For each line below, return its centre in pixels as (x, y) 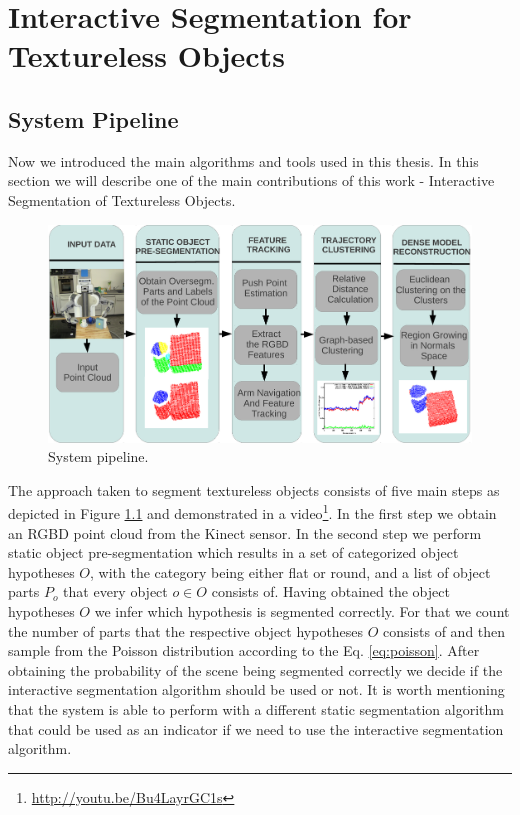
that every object (115, 591)
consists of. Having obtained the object (330, 591)
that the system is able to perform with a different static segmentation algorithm (256, 708)
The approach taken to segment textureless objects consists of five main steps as (254, 489)
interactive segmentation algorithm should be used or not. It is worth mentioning (256, 689)
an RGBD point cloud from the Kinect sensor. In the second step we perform (245, 532)
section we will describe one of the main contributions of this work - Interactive (251, 180)
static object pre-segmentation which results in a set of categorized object (233, 552)
